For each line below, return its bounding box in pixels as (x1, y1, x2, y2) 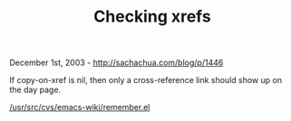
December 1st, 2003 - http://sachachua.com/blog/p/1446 (9, 57, 224, 69)
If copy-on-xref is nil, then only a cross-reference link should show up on (9, 75, 283, 86)
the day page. (9, 84, 62, 96)
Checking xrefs (93, 6, 211, 27)
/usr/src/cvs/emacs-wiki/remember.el (9, 102, 150, 113)
